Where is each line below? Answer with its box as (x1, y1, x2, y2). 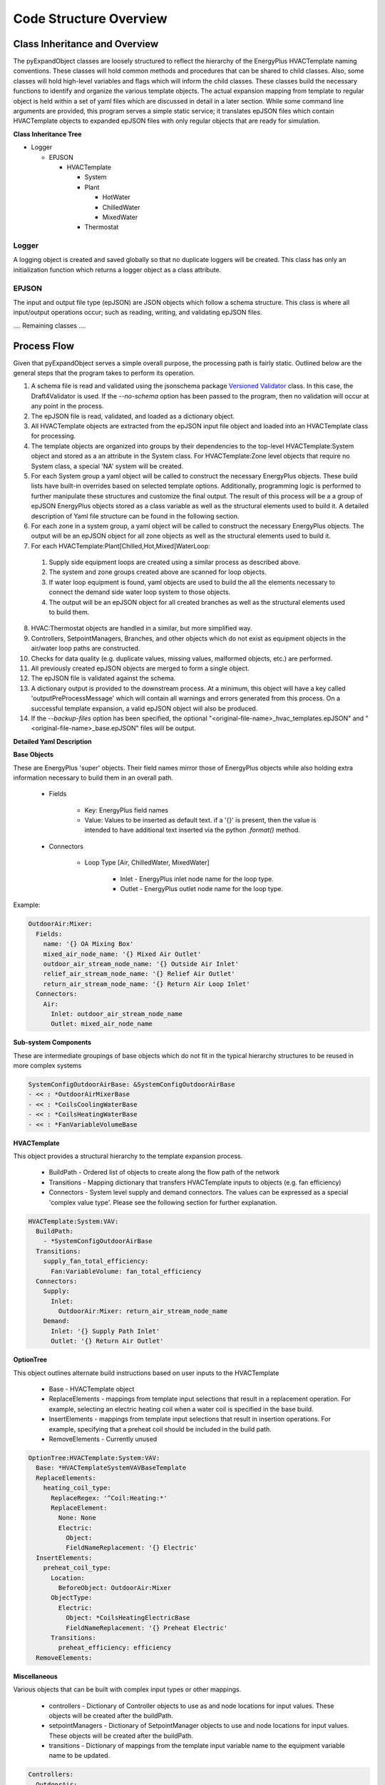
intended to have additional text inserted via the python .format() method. (84, 825, 301, 835)
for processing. (31, 432, 76, 441)
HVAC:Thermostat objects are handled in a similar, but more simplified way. (31, 624, 252, 633)
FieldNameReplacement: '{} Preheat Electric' (65, 1624, 228, 1631)
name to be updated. (48, 1751, 111, 1760)
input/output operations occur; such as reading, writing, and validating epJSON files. (13, 308, 262, 317)
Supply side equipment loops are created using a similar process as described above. (48, 558, 301, 567)
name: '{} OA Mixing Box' (43, 940, 134, 948)
